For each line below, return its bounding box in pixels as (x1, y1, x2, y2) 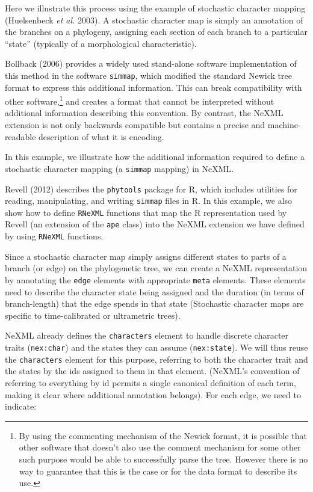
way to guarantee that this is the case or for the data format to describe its (19, 464, 297, 477)
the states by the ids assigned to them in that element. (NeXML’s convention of (5, 364, 300, 377)
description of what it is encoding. (39, 130, 164, 143)
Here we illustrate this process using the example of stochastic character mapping (5, 2, 306, 14)
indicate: (5, 400, 37, 413)
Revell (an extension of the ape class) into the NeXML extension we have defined (5, 218, 305, 230)
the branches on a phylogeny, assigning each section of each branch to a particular (5, 25, 308, 38)
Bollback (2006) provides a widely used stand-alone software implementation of (5, 57, 297, 70)
